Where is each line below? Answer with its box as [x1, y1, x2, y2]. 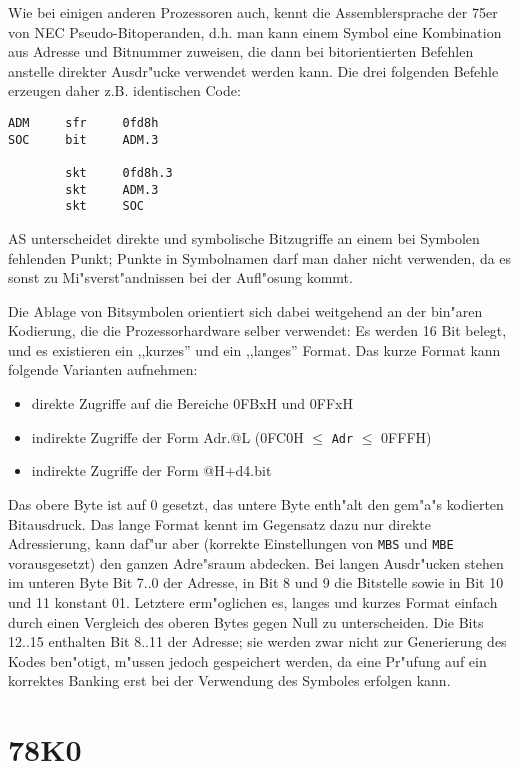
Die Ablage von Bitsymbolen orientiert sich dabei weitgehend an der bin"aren [8, 300, 483, 321]
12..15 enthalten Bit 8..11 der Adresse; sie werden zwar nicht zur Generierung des [8, 631, 507, 652]
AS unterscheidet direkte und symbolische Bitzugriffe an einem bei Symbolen [8, 227, 480, 248]
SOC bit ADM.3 [8, 132, 159, 147]
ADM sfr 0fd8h [8, 115, 159, 130]
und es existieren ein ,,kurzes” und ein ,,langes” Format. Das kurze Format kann [8, 339, 501, 360]
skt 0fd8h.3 [65, 165, 173, 180]
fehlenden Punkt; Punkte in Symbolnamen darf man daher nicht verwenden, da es [8, 247, 512, 268]
